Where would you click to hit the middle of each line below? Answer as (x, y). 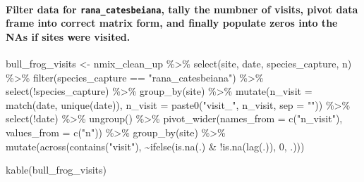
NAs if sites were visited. (68, 36)
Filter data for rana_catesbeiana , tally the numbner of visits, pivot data (182, 9)
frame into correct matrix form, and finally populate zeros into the (172, 23)
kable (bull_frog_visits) (56, 170)
